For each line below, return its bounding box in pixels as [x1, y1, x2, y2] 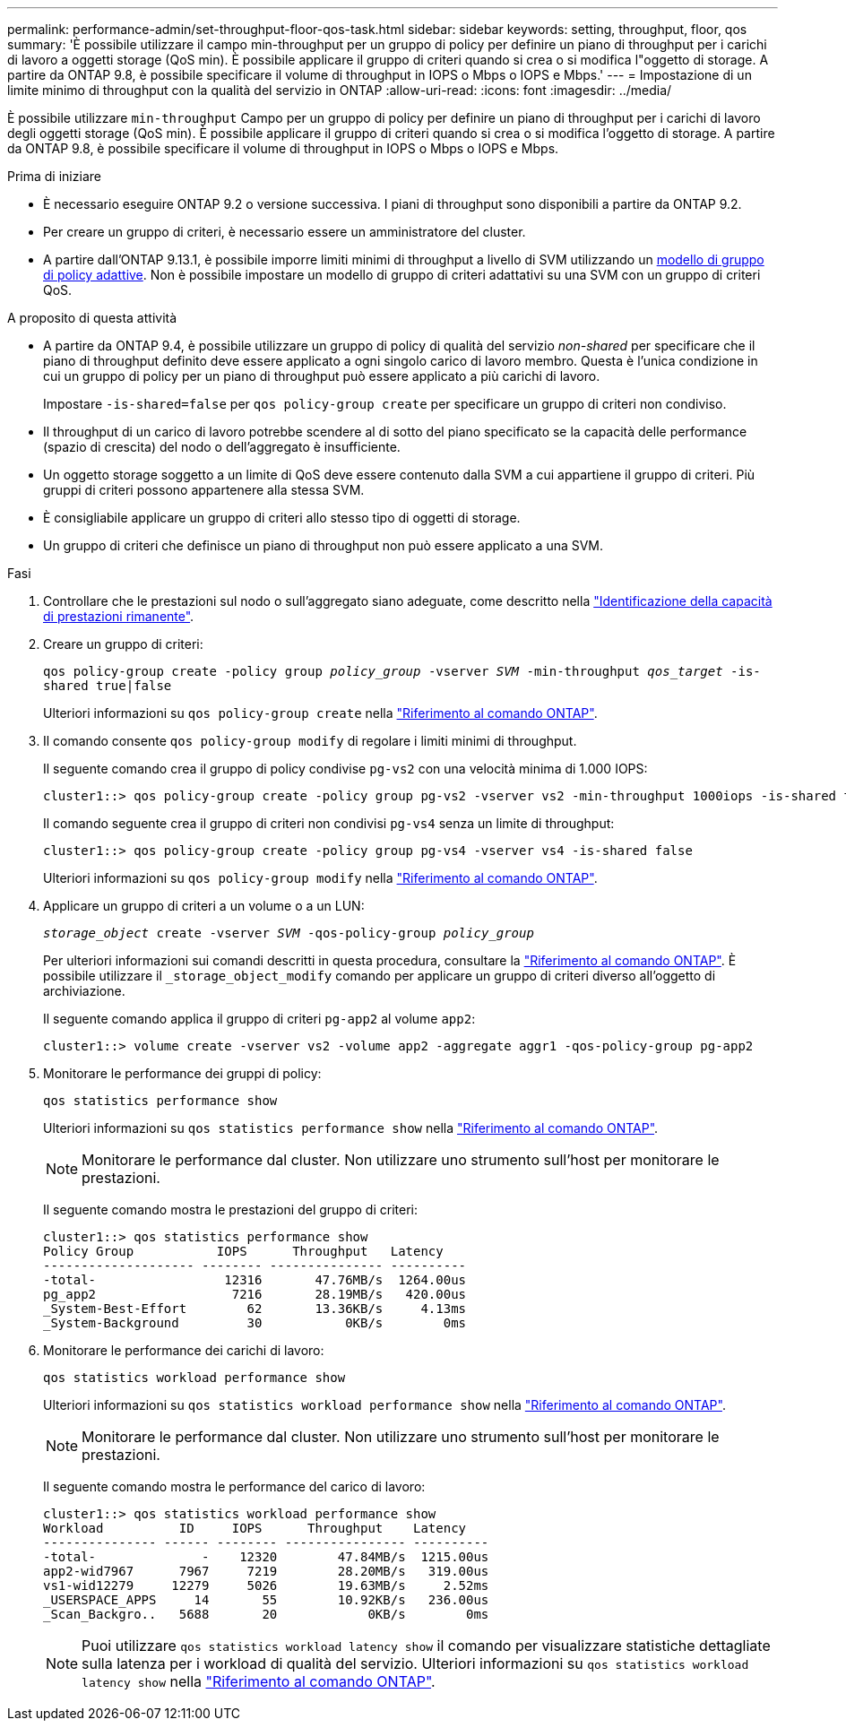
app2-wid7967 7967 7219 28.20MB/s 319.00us [43, 1564, 489, 1578]
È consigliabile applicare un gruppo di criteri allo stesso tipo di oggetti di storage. [43, 510, 521, 525]
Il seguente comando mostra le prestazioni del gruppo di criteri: [43, 1202, 418, 1217]
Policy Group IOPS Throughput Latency [43, 1244, 444, 1258]
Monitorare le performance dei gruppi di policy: [43, 1066, 322, 1081]
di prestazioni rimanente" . [43, 609, 194, 624]
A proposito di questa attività [7, 310, 177, 325]
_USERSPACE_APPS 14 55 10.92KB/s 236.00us [43, 1593, 489, 1607]
